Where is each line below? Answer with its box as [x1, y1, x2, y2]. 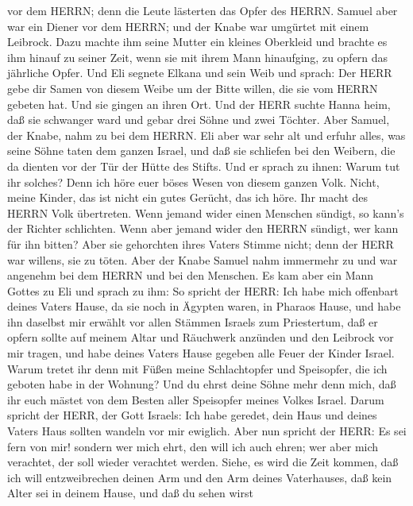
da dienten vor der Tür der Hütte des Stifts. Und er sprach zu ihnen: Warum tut [7, 157, 400, 174]
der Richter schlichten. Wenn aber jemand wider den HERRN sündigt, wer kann [7, 220, 399, 237]
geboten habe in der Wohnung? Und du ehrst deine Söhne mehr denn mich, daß [7, 376, 396, 392]
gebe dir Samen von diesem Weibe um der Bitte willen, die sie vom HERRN [7, 79, 378, 96]
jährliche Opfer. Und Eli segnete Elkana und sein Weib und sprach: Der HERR [7, 64, 392, 81]
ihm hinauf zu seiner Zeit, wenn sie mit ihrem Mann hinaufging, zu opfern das [7, 48, 388, 65]
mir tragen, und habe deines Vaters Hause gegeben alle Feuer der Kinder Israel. [7, 345, 395, 361]
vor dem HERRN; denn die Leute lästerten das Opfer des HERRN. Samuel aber [7, 2, 398, 18]
